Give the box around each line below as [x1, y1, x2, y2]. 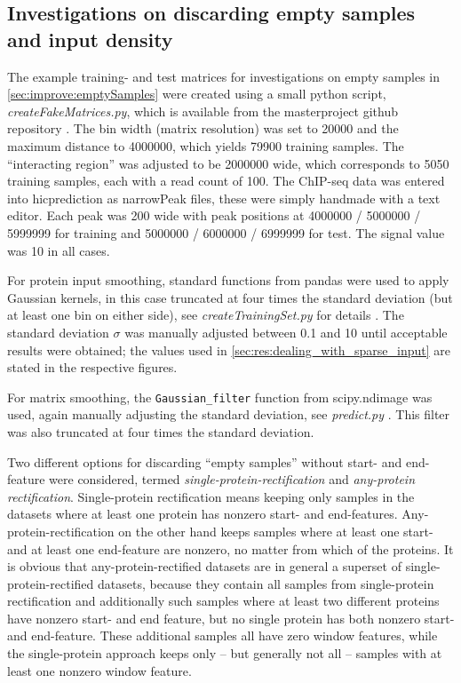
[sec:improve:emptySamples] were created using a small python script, [7, 84, 386, 103]
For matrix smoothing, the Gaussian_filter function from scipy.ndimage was [7, 387, 433, 406]
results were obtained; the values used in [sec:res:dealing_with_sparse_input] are [7, 340, 450, 359]
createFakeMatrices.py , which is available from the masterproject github [7, 101, 398, 120]
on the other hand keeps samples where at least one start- [118, 521, 433, 540]
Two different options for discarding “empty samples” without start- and [7, 452, 402, 471]
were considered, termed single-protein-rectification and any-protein [49, 470, 415, 488]
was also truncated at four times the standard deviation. [7, 422, 314, 441]
